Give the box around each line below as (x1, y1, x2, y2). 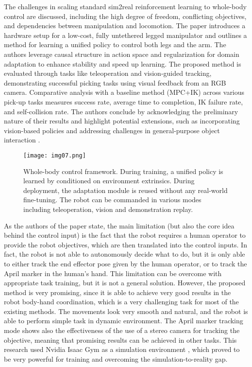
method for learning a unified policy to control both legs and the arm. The (4, 39, 226, 50)
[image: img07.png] (23, 152, 86, 159)
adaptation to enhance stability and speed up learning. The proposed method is (4, 58, 241, 69)
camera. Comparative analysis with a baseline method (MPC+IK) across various (4, 87, 245, 97)
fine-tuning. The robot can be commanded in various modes (23, 194, 202, 205)
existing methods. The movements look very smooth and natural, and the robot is (4, 306, 248, 316)
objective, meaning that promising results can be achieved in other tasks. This (4, 334, 237, 345)
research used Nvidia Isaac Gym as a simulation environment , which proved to (4, 344, 240, 354)
